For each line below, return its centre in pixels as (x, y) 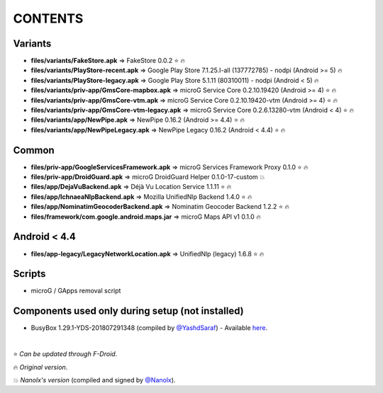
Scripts (29, 274)
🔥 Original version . (40, 367)
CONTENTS (48, 18)
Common (34, 150)
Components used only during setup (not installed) (128, 311)
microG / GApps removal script (76, 291)
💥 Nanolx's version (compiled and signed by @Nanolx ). (94, 380)
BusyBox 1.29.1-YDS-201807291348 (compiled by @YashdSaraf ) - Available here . (149, 328)
